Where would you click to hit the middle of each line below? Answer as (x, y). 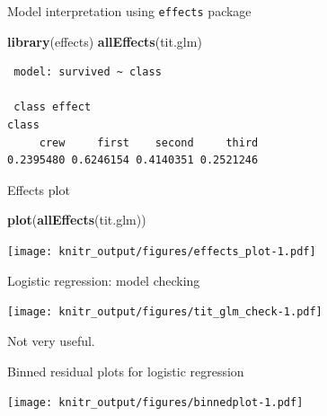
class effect (53, 107)
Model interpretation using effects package (129, 11)
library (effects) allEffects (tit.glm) (105, 41)
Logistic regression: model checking (104, 280)
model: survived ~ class (88, 72)
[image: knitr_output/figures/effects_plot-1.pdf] (162, 252)
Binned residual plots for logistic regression (126, 371)
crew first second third (149, 142)
